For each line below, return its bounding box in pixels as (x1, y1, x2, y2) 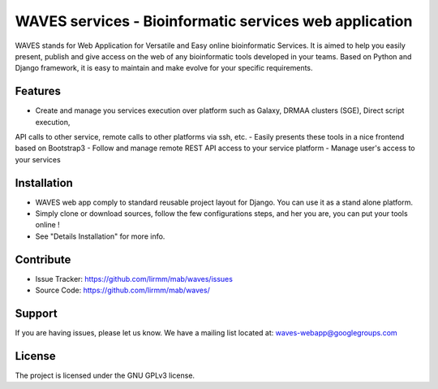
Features (15, 84, 61, 98)
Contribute (15, 253, 71, 266)
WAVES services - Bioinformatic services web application (15, 12, 413, 30)
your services (15, 154, 61, 164)
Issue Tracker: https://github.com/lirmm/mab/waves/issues (35, 274, 233, 283)
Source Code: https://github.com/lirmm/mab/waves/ (35, 285, 210, 296)
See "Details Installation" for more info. (35, 231, 165, 241)
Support (15, 306, 58, 320)
